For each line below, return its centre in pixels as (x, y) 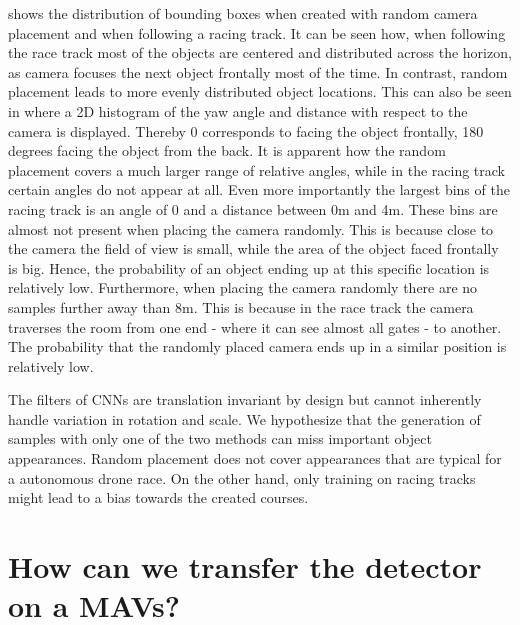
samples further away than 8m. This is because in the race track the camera (241, 306)
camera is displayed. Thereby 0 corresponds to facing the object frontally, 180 (246, 130)
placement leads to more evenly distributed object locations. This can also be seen (260, 91)
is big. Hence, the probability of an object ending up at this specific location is (249, 267)
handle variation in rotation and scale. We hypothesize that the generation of (244, 418)
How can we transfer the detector (245, 566)
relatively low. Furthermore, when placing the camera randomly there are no (243, 287)
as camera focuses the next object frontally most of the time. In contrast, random (258, 71)
